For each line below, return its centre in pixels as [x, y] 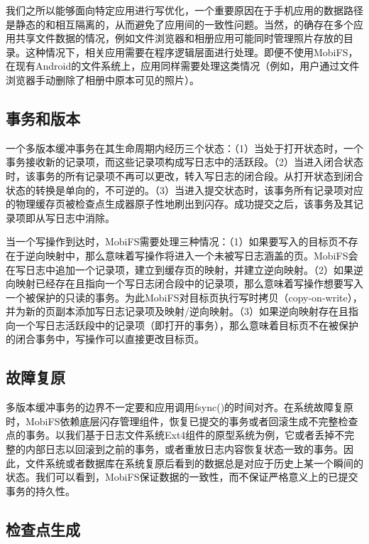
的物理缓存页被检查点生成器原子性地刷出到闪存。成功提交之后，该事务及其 [180, 204]
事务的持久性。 [40, 490]
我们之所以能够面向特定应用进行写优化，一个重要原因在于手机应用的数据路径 [184, 10]
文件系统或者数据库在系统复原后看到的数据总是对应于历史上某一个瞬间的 [194, 463]
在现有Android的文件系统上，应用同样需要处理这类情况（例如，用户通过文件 [183, 66]
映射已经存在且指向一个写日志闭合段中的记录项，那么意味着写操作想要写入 [189, 283]
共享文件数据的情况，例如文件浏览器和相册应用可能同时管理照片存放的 [179, 38]
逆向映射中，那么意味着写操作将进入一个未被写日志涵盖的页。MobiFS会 [192, 255]
